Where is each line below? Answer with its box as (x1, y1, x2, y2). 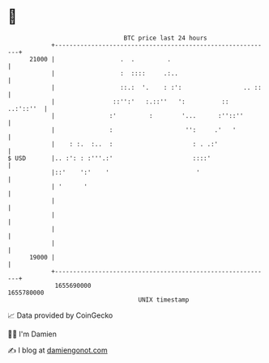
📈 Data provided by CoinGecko (7, 310, 113, 320)
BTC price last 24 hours (123, 34, 207, 42)
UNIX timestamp (138, 295, 190, 304)
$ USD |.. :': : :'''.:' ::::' (7, 154, 211, 163)
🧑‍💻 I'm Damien (7, 329, 58, 339)
